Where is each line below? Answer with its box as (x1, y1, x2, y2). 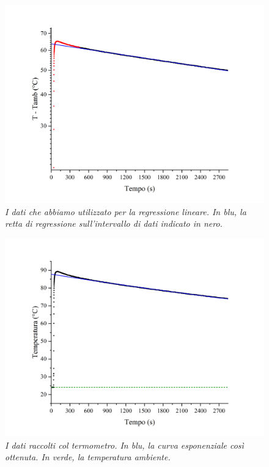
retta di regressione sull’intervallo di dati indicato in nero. (5, 217, 223, 230)
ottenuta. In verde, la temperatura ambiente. (5, 450, 171, 463)
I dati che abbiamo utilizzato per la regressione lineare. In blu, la (5, 205, 246, 218)
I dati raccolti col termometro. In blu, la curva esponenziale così (5, 438, 244, 451)
